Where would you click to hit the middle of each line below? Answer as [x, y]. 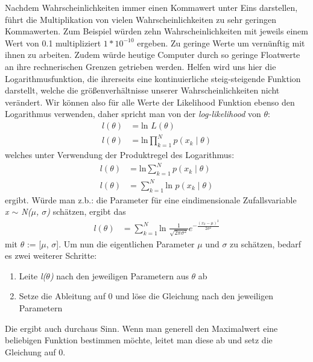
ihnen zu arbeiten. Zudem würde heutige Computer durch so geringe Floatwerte [153, 55]
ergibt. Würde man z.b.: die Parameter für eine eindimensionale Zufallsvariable [151, 199]
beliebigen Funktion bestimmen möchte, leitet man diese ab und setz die [139, 340]
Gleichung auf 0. [35, 351]
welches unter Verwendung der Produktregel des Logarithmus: [120, 155]
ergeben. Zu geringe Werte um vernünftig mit [221, 43]
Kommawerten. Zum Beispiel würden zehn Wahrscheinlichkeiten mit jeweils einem [156, 31]
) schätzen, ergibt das [86, 211]
